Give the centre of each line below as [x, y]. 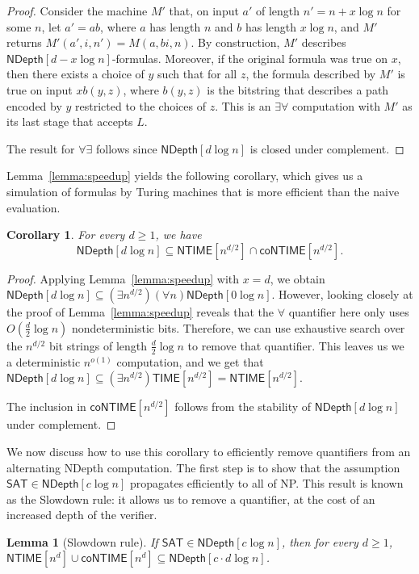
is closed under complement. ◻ [327, 148]
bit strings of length [98, 345]
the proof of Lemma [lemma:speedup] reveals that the [140, 312]
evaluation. [34, 207]
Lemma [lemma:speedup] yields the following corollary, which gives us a [185, 176]
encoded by [34, 105]
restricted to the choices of [141, 105]
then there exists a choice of [75, 74]
